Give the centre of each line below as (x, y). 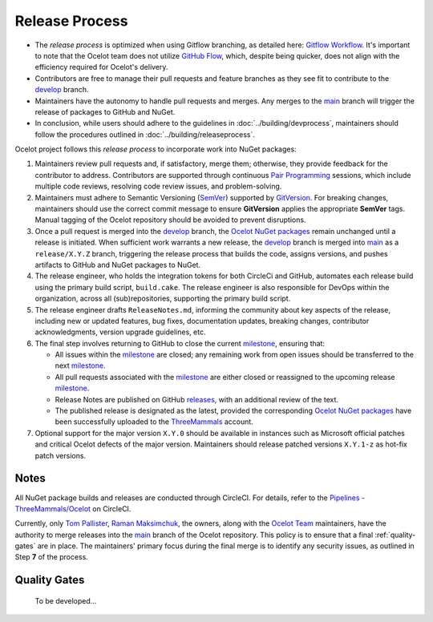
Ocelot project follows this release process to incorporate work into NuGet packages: (156, 149)
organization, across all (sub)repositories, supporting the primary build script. (163, 299)
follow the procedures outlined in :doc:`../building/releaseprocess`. (145, 134)
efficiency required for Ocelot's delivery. (101, 67)
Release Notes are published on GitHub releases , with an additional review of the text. (197, 399)
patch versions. (61, 455)
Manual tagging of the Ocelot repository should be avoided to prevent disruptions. (170, 220)
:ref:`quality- (395, 535)
